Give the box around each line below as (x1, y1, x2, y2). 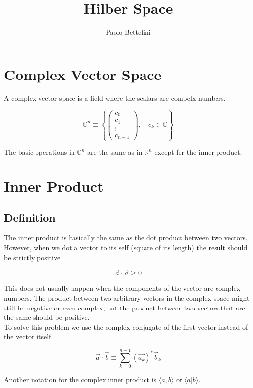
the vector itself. (4, 331, 53, 342)
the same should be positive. (4, 312, 90, 322)
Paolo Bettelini (106, 27, 151, 37)
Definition (4, 209, 56, 225)
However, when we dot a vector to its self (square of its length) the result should (4, 242, 248, 253)
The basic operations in (4, 147, 75, 157)
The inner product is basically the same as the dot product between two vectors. (4, 233, 248, 243)
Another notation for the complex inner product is (4, 374, 157, 385)
